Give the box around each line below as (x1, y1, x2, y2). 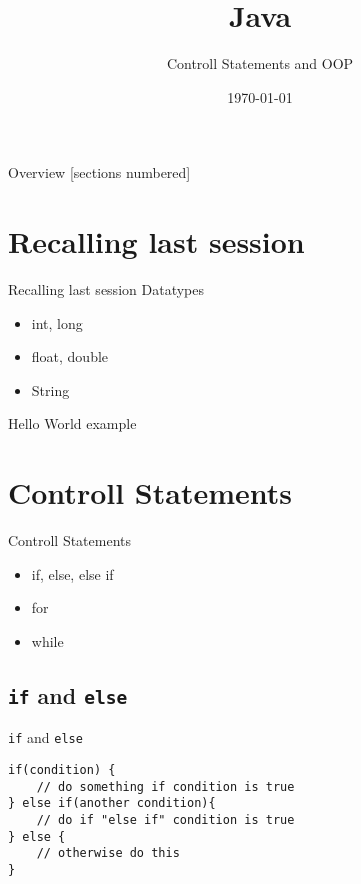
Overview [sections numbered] (8, 162, 191, 183)
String (31, 379, 70, 400)
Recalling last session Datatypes (8, 279, 204, 300)
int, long (31, 312, 83, 333)
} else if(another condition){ (8, 796, 216, 811)
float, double (31, 346, 109, 367)
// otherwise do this (36, 846, 180, 861)
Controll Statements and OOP (166, 53, 354, 74)
